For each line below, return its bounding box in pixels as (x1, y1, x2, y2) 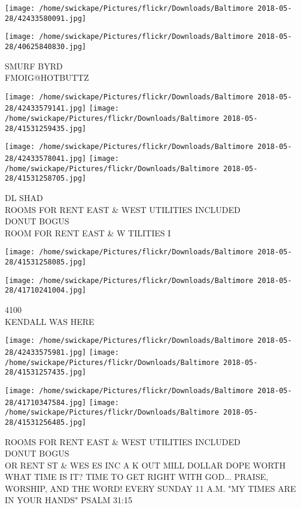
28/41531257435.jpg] (5, 368, 87, 377)
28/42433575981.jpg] (5, 348, 87, 357)
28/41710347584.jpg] (5, 398, 87, 407)
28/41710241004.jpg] (5, 286, 87, 295)
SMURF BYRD (5, 59, 63, 72)
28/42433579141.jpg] (5, 104, 87, 113)
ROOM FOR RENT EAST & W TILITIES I (5, 226, 171, 239)
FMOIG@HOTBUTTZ (5, 71, 89, 84)
